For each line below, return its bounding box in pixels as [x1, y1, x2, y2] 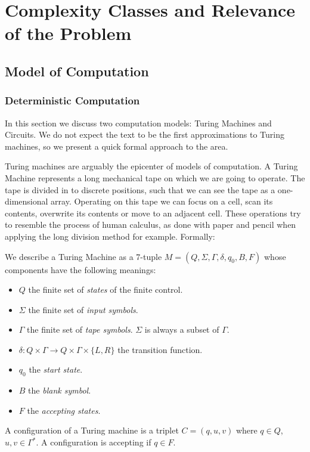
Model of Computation [5, 61, 149, 80]
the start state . [29, 363, 83, 376]
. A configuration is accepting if [36, 436, 151, 448]
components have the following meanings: [5, 263, 156, 275]
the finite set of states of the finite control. [28, 283, 183, 296]
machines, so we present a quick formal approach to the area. [5, 140, 228, 152]
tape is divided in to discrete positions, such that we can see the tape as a [5, 183, 275, 196]
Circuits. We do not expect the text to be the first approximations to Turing [5, 128, 285, 141]
